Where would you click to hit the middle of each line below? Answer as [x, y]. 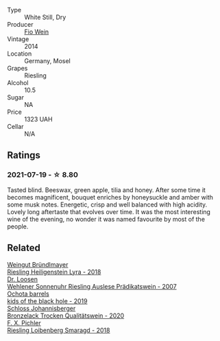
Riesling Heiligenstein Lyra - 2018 [54, 272]
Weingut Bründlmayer [38, 264]
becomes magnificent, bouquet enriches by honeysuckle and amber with [110, 197]
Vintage [18, 39]
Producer [20, 24]
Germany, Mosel [47, 61]
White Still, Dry [45, 17]
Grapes [17, 68]
